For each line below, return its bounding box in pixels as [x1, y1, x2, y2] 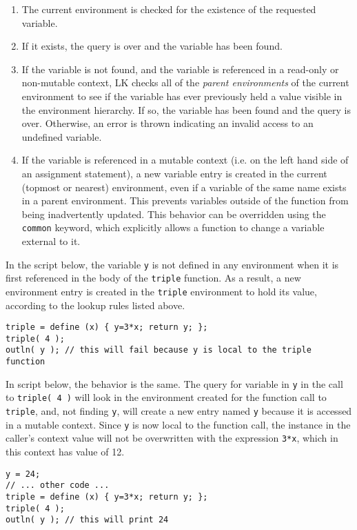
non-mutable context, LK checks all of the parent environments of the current [21, 75, 349, 90]
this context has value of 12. [6, 444, 125, 459]
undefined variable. [21, 129, 102, 144]
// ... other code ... [6, 480, 110, 491]
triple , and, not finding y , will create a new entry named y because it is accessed [6, 404, 352, 418]
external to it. [21, 233, 81, 248]
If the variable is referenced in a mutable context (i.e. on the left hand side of [21, 153, 349, 167]
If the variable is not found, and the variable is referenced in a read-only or [21, 61, 339, 76]
